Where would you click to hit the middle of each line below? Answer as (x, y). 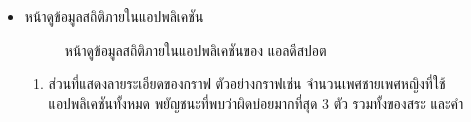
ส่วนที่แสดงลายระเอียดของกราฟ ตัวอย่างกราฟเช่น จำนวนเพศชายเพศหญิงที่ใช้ (247, 83)
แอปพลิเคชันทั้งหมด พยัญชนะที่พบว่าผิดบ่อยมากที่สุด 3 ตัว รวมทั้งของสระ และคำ (256, 102)
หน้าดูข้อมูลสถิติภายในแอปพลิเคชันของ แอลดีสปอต (195, 49)
